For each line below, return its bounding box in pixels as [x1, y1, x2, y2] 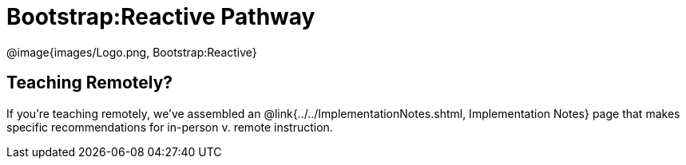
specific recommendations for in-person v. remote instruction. [6, 120, 333, 134]
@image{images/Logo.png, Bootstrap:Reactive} [6, 45, 257, 59]
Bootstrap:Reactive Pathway [6, 3, 315, 30]
